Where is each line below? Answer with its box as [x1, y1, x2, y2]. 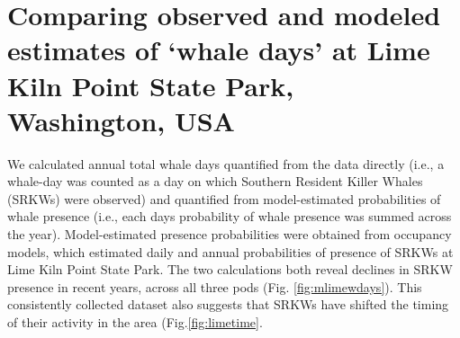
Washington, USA [7, 102, 235, 138]
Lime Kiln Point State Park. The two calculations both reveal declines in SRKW [7, 260, 453, 279]
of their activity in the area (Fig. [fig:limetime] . [7, 313, 263, 332]
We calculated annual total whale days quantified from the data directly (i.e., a [7, 154, 445, 173]
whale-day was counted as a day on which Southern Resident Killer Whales [7, 172, 423, 191]
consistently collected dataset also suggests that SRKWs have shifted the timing [7, 295, 449, 314]
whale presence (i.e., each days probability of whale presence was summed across [7, 207, 452, 226]
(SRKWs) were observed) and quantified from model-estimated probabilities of [7, 189, 441, 208]
